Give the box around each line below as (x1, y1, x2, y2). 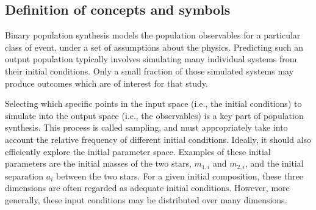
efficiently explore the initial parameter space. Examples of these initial (5, 145, 271, 157)
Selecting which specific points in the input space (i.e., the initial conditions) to (5, 97, 302, 110)
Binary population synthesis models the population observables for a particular (5, 29, 301, 42)
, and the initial (245, 157, 304, 170)
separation (5, 169, 44, 182)
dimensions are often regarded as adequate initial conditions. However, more (5, 181, 290, 194)
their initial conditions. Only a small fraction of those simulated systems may (5, 64, 294, 77)
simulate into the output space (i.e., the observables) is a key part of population (5, 109, 304, 121)
